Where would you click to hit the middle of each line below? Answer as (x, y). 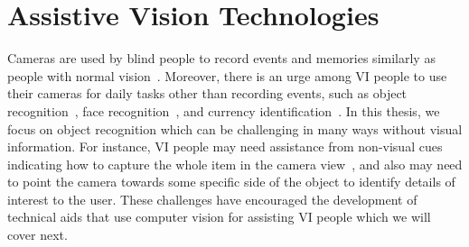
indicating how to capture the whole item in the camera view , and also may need (235, 164)
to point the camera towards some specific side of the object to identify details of (231, 182)
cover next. (38, 235)
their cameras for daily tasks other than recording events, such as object (207, 93)
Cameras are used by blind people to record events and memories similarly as (221, 58)
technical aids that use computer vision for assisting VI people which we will (219, 217)
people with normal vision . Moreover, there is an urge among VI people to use (227, 75)
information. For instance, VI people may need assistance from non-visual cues (225, 146)
